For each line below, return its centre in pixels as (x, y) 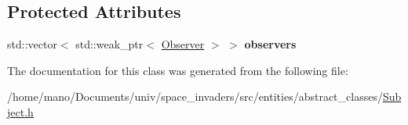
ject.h (20, 111)
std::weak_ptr (109, 44)
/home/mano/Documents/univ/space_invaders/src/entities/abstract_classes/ (195, 96)
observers (270, 44)
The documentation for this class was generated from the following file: (178, 70)
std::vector (32, 44)
